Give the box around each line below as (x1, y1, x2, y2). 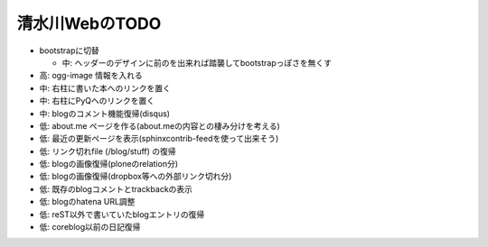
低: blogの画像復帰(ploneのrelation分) (39, 159, 179, 169)
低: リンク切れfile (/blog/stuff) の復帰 (39, 145, 176, 157)
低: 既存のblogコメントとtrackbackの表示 (39, 183, 193, 194)
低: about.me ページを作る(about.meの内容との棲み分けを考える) (39, 120, 280, 131)
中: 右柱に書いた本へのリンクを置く (39, 82, 171, 94)
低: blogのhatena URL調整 (39, 197, 136, 207)
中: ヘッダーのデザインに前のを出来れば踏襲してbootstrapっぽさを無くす (61, 57, 333, 68)
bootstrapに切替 (39, 45, 99, 56)
